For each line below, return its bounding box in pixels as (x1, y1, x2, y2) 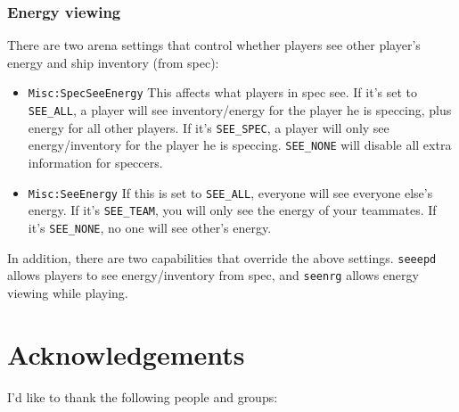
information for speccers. (28, 153, 163, 172)
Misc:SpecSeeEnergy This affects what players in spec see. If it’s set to (28, 83, 417, 102)
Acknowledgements (7, 335, 245, 372)
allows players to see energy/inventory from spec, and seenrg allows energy (7, 266, 419, 284)
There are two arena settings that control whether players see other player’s (7, 36, 421, 54)
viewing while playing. (7, 283, 128, 301)
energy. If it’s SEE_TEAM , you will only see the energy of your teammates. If (28, 201, 437, 219)
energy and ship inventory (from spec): (7, 53, 219, 71)
